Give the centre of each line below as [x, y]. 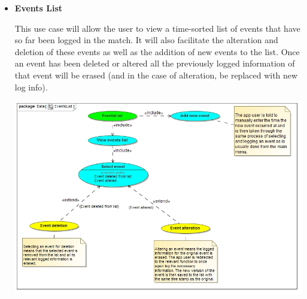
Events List [39, 8]
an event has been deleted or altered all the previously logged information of [155, 63]
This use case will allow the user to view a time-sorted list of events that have [157, 28]
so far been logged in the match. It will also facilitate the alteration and [146, 40]
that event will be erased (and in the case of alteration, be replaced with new [156, 75]
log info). [31, 87]
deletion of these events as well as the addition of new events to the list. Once [157, 51]
